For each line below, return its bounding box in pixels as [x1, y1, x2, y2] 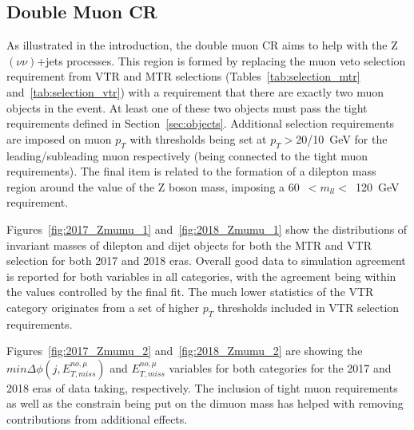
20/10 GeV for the [296, 130, 388, 147]
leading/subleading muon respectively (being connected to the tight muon [6, 147, 368, 164]
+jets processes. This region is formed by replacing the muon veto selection [37, 52, 406, 69]
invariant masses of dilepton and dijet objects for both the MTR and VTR [6, 236, 372, 253]
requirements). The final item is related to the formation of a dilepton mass [6, 163, 376, 179]
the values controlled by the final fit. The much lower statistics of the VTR [6, 283, 374, 300]
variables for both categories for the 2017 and [169, 359, 392, 376]
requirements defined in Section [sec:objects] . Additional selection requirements [6, 115, 395, 132]
